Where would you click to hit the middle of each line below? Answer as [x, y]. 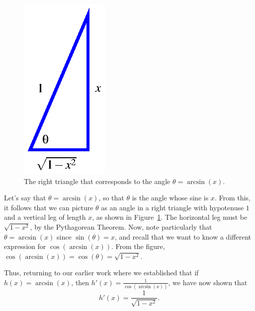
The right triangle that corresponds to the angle [97, 181]
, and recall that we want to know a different [183, 236]
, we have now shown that [208, 282]
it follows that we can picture [49, 207]
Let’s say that [25, 198]
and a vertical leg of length [45, 217]
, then [80, 282]
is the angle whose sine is [170, 198]
